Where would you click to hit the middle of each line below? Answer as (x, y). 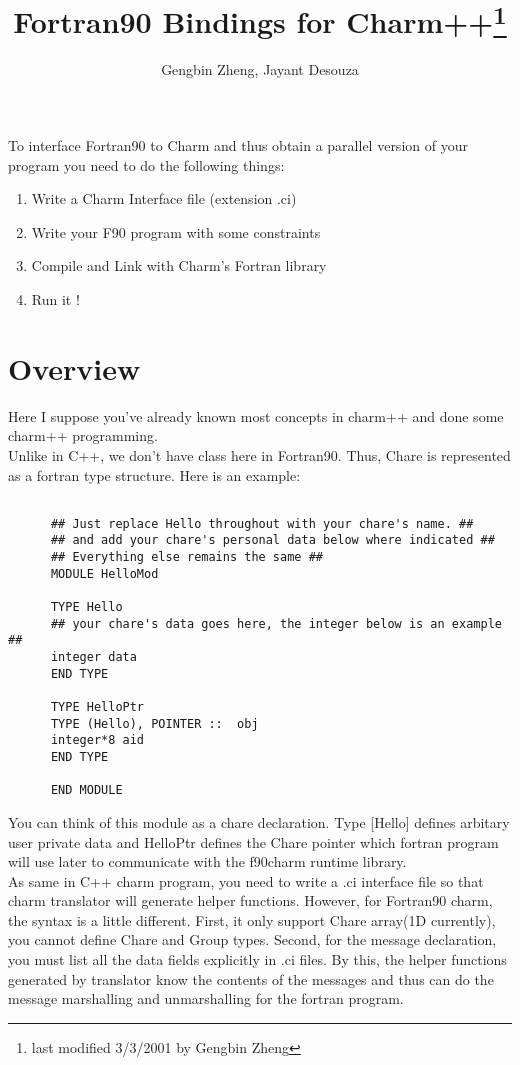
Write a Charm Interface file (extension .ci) (164, 198)
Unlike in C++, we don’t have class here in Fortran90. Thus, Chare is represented (259, 454)
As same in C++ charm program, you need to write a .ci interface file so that (246, 880)
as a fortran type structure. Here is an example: (154, 474)
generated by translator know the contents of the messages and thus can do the (251, 978)
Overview (74, 367)
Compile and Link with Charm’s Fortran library (179, 265)
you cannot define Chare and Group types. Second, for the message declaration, (252, 939)
